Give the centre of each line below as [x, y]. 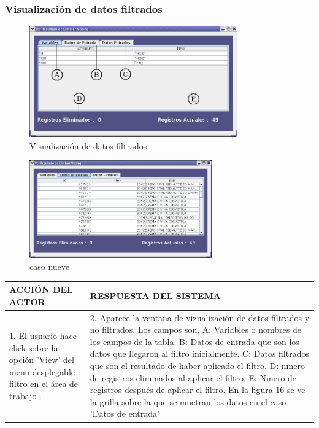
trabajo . [25, 396]
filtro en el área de [44, 383]
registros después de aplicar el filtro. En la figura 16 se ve [198, 390]
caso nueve [50, 266]
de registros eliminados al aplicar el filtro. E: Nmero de [193, 377]
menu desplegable [42, 371]
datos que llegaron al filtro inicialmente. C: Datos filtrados [199, 353]
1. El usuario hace [43, 336]
